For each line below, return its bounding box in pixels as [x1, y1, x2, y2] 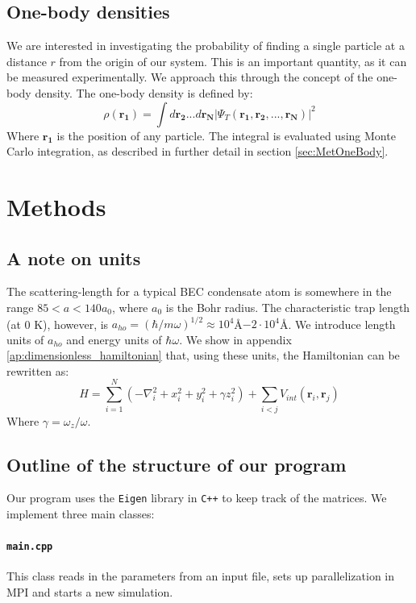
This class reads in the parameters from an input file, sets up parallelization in [6, 568, 395, 584]
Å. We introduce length [280, 315, 396, 332]
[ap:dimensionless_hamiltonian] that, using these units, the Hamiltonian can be [6, 347, 400, 364]
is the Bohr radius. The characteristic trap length [165, 298, 410, 315]
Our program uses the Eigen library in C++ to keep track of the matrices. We [6, 489, 387, 506]
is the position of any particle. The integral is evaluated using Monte [56, 127, 396, 143]
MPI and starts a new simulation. [6, 584, 173, 601]
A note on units [6, 245, 141, 270]
